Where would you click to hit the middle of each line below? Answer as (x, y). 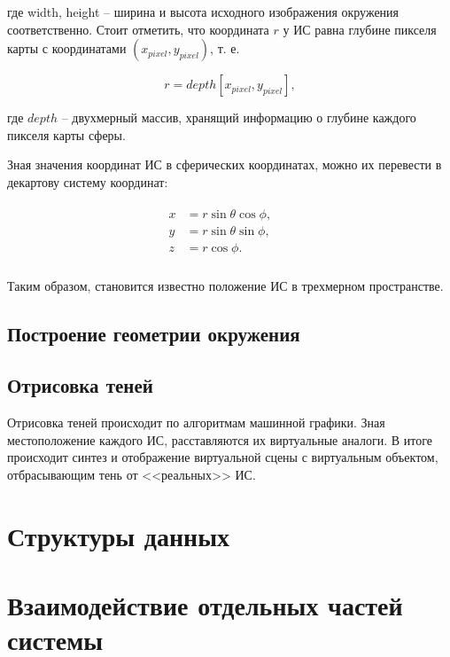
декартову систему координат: (88, 181)
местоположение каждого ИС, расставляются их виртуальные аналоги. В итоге (220, 439)
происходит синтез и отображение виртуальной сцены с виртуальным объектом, (223, 457)
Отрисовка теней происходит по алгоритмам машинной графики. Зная (196, 422)
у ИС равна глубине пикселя (360, 29)
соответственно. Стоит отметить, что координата (138, 29)
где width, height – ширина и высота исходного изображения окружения (203, 12)
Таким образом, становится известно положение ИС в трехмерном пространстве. (225, 285)
